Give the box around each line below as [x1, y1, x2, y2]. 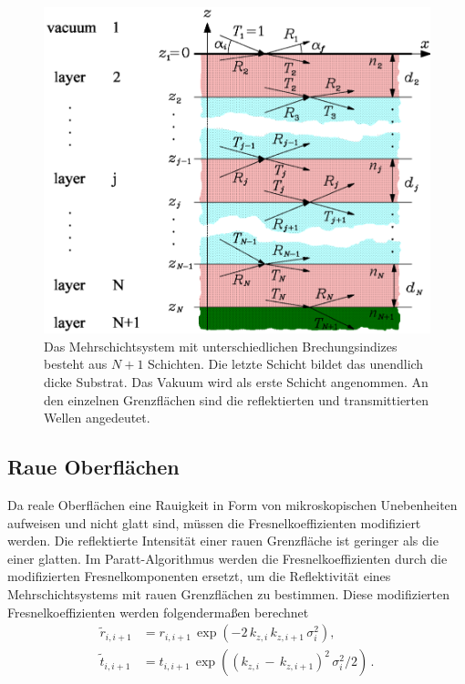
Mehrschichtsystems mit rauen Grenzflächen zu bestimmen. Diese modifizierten [7, 584, 450, 603]
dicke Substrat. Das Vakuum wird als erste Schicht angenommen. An [44, 372, 429, 391]
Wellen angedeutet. [44, 408, 150, 427]
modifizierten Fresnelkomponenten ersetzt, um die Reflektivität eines [7, 567, 391, 586]
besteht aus [44, 354, 108, 373]
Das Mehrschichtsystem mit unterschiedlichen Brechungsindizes [44, 336, 398, 355]
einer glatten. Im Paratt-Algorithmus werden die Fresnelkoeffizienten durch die [7, 548, 448, 567]
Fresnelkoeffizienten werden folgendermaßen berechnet [7, 602, 309, 621]
